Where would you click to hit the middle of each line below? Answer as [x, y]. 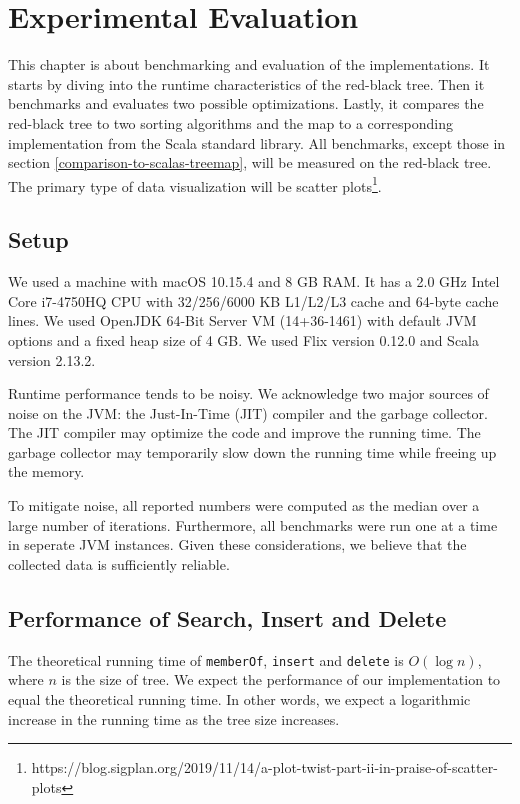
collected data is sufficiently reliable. [119, 563]
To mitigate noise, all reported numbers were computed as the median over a [244, 505]
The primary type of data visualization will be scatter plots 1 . [195, 184]
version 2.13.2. [52, 359]
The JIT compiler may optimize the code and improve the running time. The [244, 432]
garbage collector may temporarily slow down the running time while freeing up [252, 451]
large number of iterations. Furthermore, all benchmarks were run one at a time [253, 524]
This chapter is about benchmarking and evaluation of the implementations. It [249, 64]
